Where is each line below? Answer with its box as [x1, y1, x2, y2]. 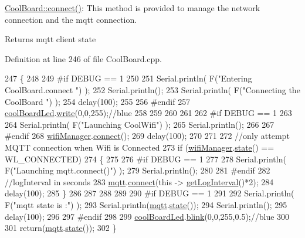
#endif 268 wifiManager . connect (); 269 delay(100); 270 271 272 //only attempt [5, 130, 290, 142]
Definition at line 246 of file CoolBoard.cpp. [5, 52, 162, 64]
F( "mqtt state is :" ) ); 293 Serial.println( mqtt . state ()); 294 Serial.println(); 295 [5, 198, 287, 210]
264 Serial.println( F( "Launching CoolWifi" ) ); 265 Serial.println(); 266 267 [5, 118, 274, 130]
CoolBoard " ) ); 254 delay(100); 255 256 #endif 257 [5, 95, 191, 107]
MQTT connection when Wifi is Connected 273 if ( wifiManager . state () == [5, 141, 274, 153]
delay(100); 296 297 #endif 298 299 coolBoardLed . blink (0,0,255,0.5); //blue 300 [5, 210, 290, 222]
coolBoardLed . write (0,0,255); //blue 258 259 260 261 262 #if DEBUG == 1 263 [5, 107, 292, 119]
